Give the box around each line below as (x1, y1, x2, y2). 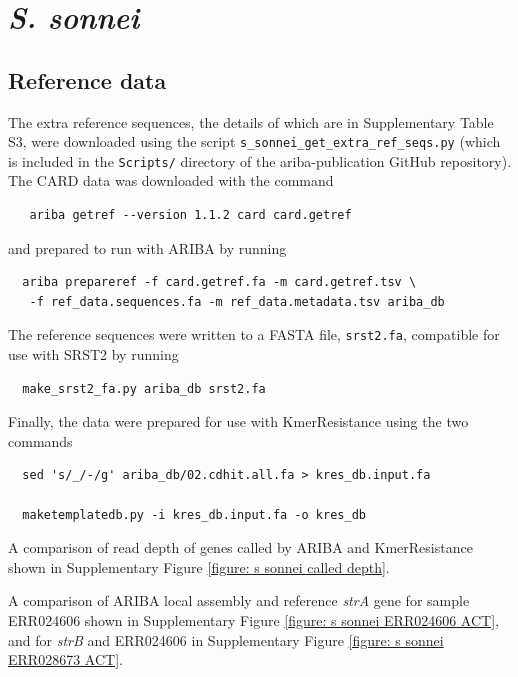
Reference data (8, 64, 167, 95)
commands (8, 430, 73, 451)
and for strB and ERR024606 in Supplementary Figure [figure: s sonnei (8, 629, 444, 650)
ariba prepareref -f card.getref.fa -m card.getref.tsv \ (22, 275, 417, 290)
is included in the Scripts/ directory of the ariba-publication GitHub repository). (8, 150, 512, 171)
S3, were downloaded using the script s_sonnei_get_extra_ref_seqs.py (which (8, 131, 501, 152)
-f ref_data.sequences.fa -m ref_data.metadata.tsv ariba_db (29, 294, 445, 309)
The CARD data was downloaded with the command (8, 170, 334, 191)
